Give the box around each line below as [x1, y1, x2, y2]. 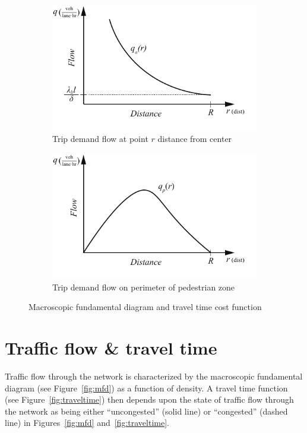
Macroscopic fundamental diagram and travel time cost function [29, 301, 262, 313]
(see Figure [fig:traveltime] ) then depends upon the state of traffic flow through [5, 393, 294, 406]
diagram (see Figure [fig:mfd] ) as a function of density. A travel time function [5, 381, 288, 394]
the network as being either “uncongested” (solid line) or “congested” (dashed [5, 404, 288, 417]
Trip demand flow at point [52, 132, 148, 145]
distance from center [157, 132, 232, 145]
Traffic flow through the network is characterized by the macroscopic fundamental [5, 370, 303, 383]
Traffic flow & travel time [5, 336, 217, 360]
